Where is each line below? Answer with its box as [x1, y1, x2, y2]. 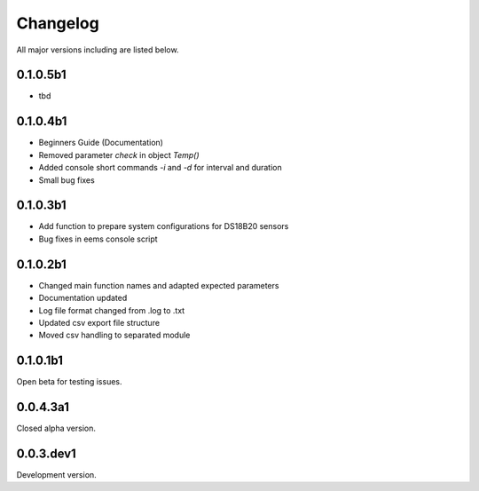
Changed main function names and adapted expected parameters [38, 280, 279, 290]
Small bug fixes [38, 174, 95, 186]
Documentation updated [38, 293, 128, 304]
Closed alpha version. [16, 423, 97, 434]
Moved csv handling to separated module [38, 329, 191, 341]
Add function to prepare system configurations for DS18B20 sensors [38, 221, 289, 232]
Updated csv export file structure [38, 317, 160, 328]
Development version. [16, 470, 97, 480]
